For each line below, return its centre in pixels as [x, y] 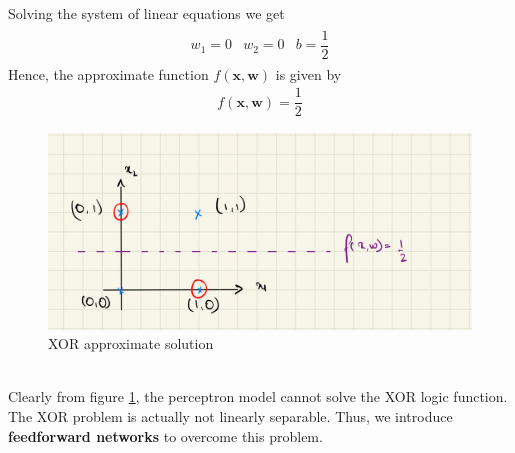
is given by [308, 73]
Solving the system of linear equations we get [146, 13]
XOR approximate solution [131, 343]
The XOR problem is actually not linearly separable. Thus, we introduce [230, 416]
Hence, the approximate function [108, 73]
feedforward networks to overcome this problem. [165, 435]
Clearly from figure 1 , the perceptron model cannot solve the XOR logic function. [258, 396]
